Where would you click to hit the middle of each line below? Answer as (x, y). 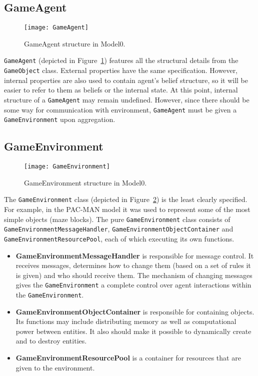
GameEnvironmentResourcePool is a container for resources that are (128, 358)
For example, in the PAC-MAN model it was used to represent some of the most (127, 209)
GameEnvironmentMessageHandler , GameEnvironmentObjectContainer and (119, 229)
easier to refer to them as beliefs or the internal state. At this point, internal (121, 90)
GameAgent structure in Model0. (75, 43)
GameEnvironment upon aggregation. (60, 119)
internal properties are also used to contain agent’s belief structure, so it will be (126, 80)
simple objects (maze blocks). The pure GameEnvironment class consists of (117, 219)
